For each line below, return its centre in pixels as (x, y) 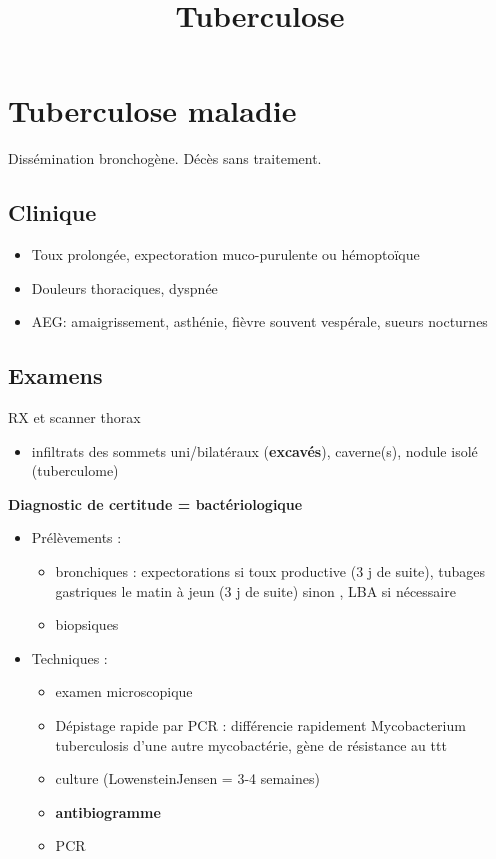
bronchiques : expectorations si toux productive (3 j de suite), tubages (270, 571)
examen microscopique (124, 691)
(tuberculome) (75, 470)
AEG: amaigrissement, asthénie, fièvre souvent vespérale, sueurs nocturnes (259, 321)
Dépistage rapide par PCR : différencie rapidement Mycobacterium (260, 725)
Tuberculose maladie (152, 110)
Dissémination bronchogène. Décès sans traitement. (165, 158)
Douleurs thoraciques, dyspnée (124, 287)
